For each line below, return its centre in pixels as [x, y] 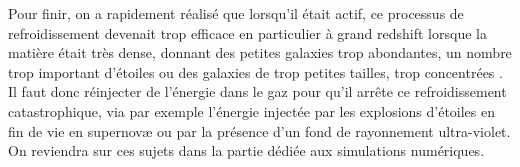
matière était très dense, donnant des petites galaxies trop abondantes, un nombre [260, 52]
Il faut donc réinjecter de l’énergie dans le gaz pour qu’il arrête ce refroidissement [257, 91]
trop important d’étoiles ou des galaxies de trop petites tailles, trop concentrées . [255, 71]
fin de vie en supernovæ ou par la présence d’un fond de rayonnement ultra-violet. [259, 130]
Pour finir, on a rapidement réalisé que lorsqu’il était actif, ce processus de [236, 13]
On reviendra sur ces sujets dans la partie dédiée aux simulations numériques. [246, 150]
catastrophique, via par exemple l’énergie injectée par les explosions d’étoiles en [252, 110]
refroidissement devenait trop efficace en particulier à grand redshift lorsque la [247, 32]
